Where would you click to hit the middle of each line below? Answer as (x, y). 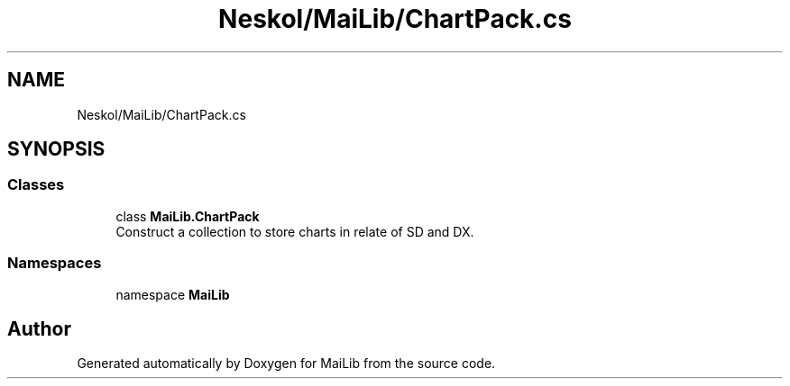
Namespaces (55, 263)
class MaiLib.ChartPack (188, 216)
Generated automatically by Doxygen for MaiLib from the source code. (286, 364)
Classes (36, 185)
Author (39, 328)
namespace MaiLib (173, 294)
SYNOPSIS (56, 149)
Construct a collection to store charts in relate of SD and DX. (295, 231)
